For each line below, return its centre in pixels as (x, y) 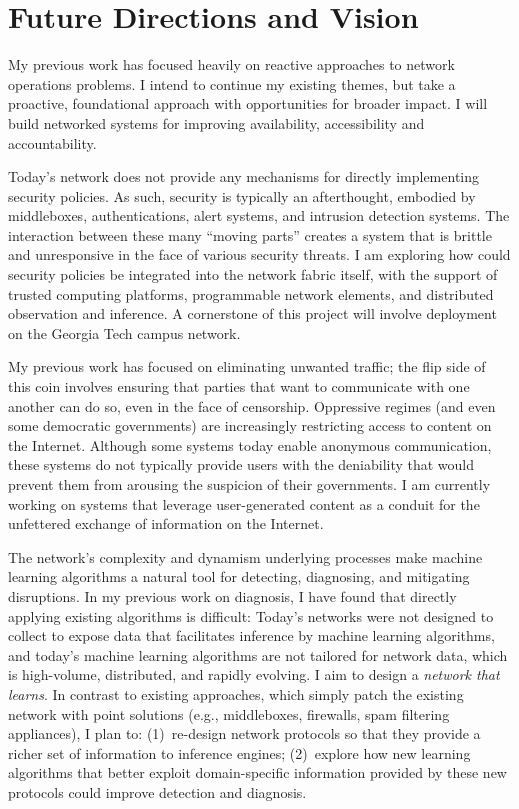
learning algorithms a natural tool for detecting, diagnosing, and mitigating (239, 576)
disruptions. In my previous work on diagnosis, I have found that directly (232, 595)
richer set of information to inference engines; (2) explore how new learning (239, 752)
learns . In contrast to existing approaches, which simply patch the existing (236, 693)
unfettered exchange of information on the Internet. (166, 523)
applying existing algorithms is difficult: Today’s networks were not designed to (251, 615)
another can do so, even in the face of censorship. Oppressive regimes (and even (252, 405)
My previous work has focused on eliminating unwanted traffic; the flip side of (247, 366)
